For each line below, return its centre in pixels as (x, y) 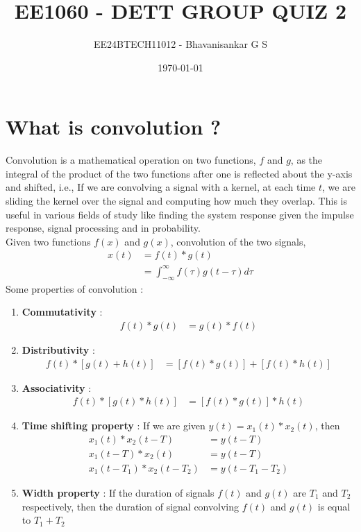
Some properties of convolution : (75, 288)
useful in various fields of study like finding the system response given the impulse (180, 214)
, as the (307, 160)
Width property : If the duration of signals (118, 492)
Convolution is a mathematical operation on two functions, (131, 160)
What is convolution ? (114, 127)
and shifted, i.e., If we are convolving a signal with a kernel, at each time (161, 187)
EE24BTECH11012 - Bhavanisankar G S (180, 44)
